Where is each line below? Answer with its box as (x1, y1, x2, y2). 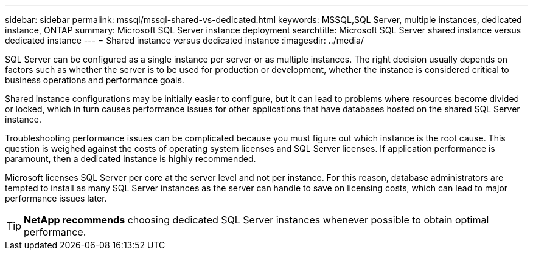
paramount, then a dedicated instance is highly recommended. (5, 154, 256, 164)
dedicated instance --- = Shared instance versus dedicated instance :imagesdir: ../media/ (5, 35, 364, 46)
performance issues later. (5, 193, 107, 203)
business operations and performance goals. (5, 75, 184, 85)
